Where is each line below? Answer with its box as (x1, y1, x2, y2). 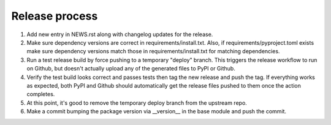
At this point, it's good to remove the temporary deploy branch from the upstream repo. (26, 99, 248, 107)
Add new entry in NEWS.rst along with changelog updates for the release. (26, 31, 213, 38)
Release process (11, 9, 98, 23)
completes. (26, 91, 55, 98)
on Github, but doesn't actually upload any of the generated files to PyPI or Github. (26, 65, 235, 72)
